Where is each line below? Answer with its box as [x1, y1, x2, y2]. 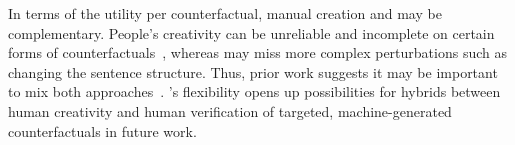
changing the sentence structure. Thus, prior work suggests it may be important [8, 61, 498, 82]
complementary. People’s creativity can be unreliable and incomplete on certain [8, 22, 495, 43]
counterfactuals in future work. [8, 120, 197, 141]
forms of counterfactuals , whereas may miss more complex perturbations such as [8, 42, 507, 63]
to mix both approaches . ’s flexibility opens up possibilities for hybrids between [8, 81, 501, 102]
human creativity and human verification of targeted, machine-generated [8, 100, 452, 121]
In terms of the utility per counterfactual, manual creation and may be [8, 3, 442, 23]
